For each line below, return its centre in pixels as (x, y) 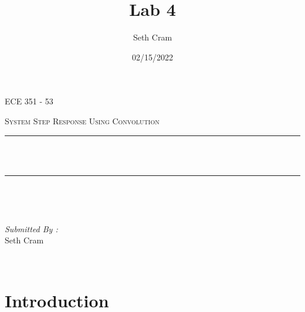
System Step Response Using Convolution (82, 121)
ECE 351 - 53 (29, 101)
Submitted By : (31, 228)
